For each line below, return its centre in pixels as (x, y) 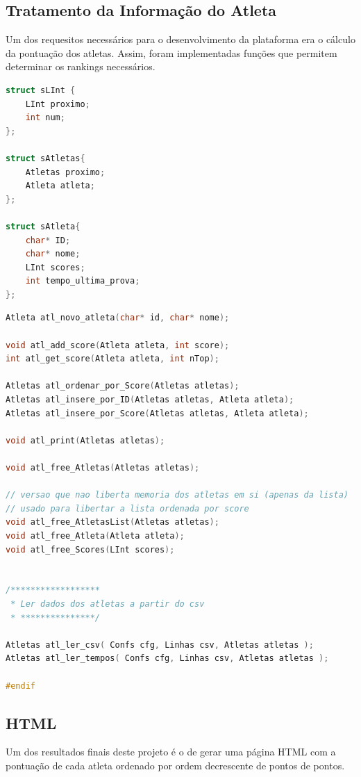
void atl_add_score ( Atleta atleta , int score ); (118, 345)
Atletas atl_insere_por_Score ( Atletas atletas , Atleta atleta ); (157, 413)
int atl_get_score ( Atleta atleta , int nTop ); (112, 359)
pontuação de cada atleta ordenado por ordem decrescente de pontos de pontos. (175, 765)
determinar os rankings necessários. (81, 66)
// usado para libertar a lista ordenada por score (127, 508)
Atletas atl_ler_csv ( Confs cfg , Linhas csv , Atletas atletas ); (160, 645)
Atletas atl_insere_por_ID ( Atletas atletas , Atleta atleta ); (150, 400)
